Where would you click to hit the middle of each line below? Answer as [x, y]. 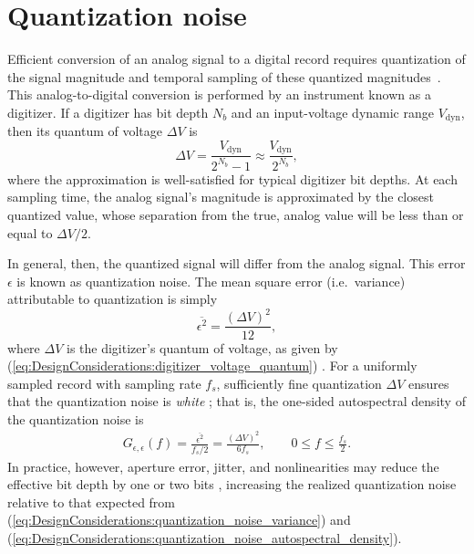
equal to [30, 232]
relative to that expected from [92, 502]
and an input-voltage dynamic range [332, 112]
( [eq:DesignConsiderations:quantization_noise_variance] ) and [179, 520]
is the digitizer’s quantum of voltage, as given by [202, 347]
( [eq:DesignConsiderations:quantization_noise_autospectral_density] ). [205, 538]
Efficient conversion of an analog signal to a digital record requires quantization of [237, 59]
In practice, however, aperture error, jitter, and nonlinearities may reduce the [223, 466]
